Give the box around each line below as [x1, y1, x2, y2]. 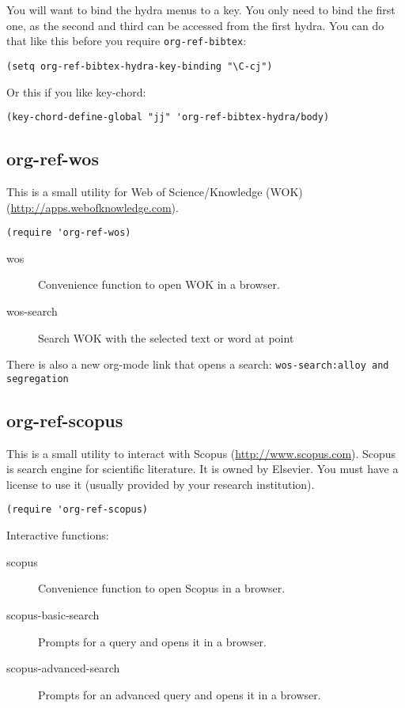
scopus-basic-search [6, 606, 100, 623]
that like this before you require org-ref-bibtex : [6, 32, 247, 49]
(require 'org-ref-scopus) [6, 504, 148, 516]
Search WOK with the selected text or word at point [38, 329, 294, 346]
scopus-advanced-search [6, 660, 120, 676]
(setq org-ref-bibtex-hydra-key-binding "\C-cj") [6, 60, 273, 72]
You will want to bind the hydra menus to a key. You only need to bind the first [6, 2, 396, 17]
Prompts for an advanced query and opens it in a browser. [38, 686, 321, 702]
